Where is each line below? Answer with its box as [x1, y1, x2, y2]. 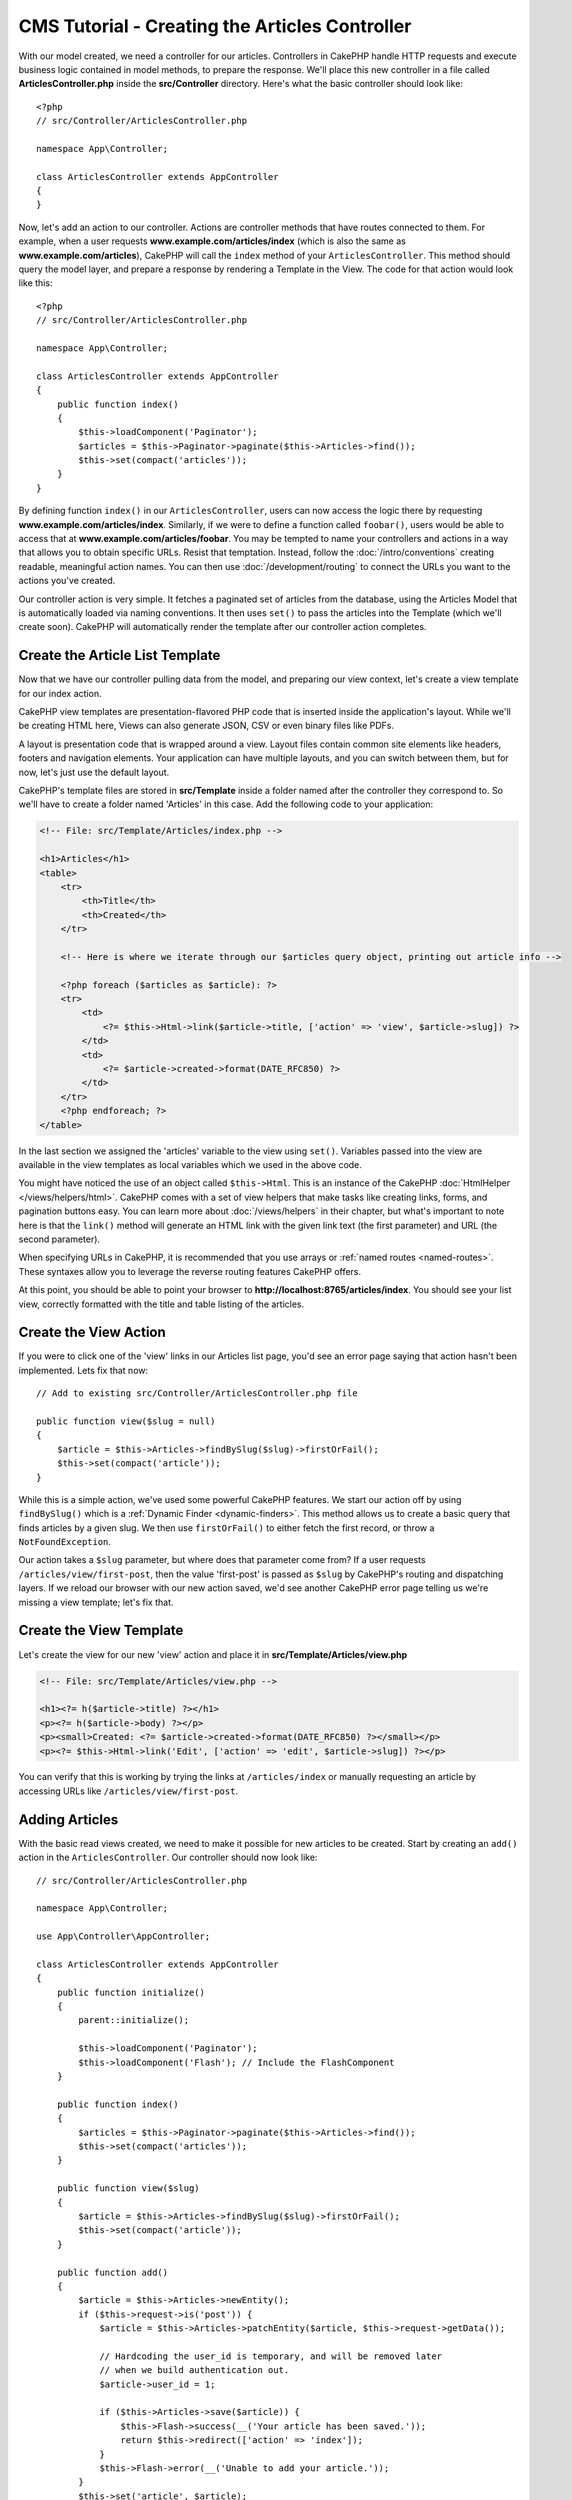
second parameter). [18, 1233, 100, 1245]
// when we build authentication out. [99, 2365, 290, 2376]
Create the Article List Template [18, 647, 221, 664]
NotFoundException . [18, 1536, 112, 1548]
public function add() [56, 2266, 169, 2278]
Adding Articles [18, 1811, 119, 1828]
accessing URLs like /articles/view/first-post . [18, 1785, 239, 1797]
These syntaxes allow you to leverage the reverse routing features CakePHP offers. [18, 1265, 362, 1277]
